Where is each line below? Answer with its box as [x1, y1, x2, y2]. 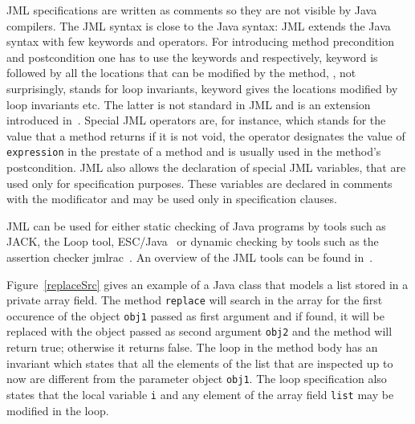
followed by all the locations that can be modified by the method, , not [6, 64, 356, 81]
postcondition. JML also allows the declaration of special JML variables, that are [6, 159, 406, 175]
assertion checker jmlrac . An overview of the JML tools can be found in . [6, 248, 373, 265]
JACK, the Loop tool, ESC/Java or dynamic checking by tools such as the [6, 233, 379, 250]
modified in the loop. [6, 402, 109, 418]
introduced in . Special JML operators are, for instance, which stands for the [6, 112, 386, 128]
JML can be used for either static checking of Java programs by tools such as [6, 217, 386, 234]
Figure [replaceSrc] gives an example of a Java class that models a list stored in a [6, 275, 409, 292]
